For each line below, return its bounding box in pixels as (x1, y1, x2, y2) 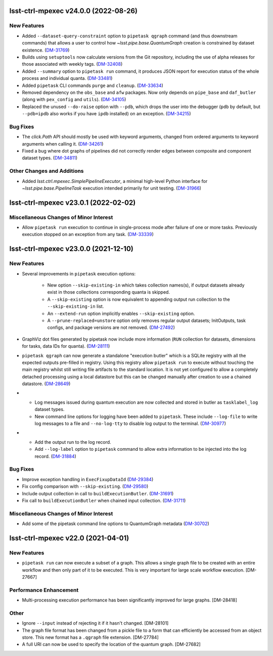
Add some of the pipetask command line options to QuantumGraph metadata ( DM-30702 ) (22, 521, 209, 527)
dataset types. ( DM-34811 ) (22, 155, 78, 161)
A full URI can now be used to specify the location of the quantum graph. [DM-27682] (22, 641, 201, 647)
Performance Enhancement (9, 586, 79, 593)
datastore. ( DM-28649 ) (22, 381, 71, 387)
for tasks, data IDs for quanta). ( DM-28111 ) (22, 343, 110, 349)
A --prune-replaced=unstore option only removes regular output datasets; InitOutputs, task (47, 317, 246, 323)
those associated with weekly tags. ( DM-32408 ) (22, 61, 123, 67)
